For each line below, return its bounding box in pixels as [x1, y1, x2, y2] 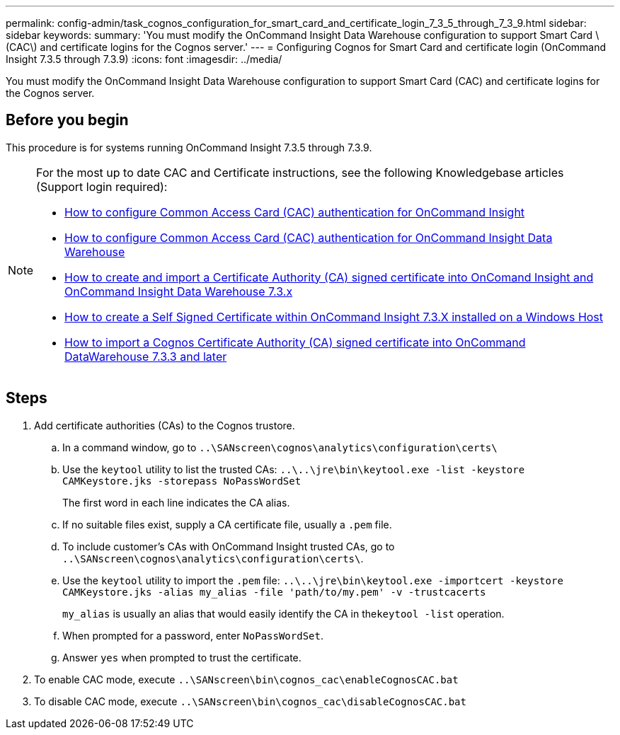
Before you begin [6, 111, 129, 129]
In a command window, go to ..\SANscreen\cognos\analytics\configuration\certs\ [62, 441, 498, 453]
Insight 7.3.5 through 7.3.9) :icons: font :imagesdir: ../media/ [6, 53, 282, 65]
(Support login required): [36, 179, 168, 194]
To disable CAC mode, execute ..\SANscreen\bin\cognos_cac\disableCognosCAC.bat [34, 695, 466, 707]
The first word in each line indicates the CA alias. [62, 496, 290, 509]
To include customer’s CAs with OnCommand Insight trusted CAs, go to [62, 540, 395, 552]
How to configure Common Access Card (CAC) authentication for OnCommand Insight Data [64, 230, 553, 245]
